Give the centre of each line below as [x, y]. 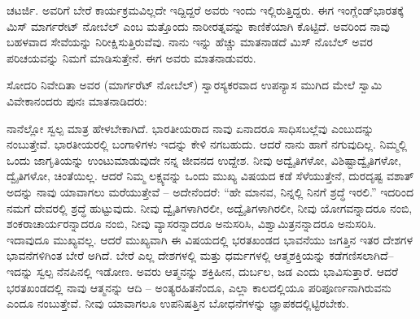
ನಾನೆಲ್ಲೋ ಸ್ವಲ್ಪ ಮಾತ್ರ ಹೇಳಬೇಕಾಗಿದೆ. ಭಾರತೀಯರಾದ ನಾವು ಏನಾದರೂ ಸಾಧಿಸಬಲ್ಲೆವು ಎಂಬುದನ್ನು [190, 128]
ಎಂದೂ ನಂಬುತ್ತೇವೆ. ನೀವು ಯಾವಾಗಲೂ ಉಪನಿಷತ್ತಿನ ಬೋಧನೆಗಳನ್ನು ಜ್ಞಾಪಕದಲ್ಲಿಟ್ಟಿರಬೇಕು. [178, 303]
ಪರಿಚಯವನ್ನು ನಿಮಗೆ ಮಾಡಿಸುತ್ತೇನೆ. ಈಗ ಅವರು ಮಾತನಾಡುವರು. [131, 57]
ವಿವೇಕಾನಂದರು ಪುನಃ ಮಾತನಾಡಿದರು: [77, 100]
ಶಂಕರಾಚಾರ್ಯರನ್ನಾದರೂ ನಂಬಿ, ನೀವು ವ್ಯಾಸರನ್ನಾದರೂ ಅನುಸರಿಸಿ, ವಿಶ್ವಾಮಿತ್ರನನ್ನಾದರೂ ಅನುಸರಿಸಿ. [192, 224]
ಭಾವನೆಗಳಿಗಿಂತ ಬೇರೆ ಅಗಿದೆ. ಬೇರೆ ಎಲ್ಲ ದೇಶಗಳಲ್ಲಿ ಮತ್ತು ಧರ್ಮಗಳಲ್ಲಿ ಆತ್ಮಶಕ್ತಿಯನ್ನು [166, 255]
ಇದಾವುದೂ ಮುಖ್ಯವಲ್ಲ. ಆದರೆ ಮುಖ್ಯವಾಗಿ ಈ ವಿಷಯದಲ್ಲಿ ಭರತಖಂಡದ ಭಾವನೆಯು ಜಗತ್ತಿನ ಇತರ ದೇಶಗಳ [210, 239]
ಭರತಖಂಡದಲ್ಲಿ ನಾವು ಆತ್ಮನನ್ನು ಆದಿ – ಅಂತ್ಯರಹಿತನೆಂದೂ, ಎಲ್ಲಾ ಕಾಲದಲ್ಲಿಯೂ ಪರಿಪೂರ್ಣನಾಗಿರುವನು [199, 287]
